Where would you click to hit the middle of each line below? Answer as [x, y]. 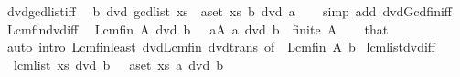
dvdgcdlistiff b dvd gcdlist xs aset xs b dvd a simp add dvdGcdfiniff [229, 11]
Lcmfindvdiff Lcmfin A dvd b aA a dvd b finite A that [198, 29]
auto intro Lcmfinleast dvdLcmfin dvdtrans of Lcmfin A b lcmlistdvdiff [221, 47]
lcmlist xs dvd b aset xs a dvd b [118, 64]
